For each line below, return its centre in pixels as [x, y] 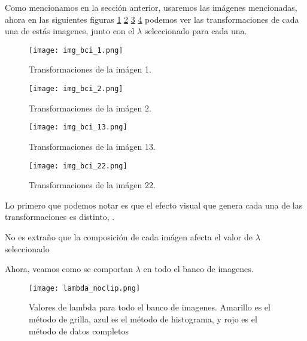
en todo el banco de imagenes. [198, 269]
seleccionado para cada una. [196, 31]
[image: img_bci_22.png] [78, 166]
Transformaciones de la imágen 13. [92, 146]
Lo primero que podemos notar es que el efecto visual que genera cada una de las [154, 205]
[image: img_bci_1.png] [76, 50]
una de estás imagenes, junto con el [70, 31]
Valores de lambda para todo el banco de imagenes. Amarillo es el [150, 307]
